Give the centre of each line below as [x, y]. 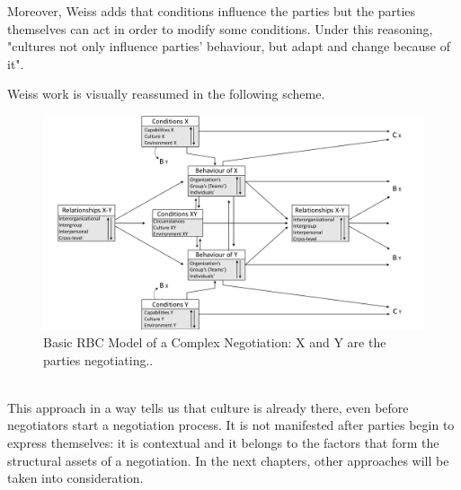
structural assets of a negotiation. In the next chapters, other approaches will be [228, 460]
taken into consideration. [75, 478]
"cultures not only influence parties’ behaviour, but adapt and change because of [229, 46]
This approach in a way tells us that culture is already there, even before [208, 407]
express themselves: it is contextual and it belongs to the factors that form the [223, 443]
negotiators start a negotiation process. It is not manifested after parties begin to [231, 425]
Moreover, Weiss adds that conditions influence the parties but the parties [212, 11]
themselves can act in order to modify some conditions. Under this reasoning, [220, 28]
